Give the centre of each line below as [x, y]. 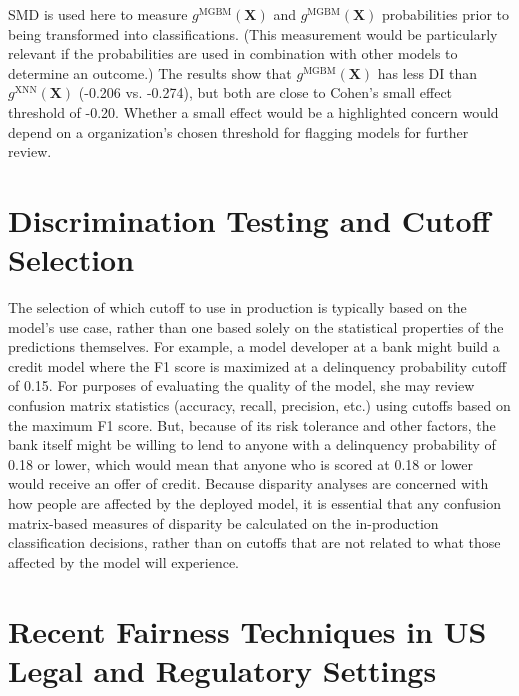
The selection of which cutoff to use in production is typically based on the [237, 307]
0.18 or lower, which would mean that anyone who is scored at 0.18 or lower [241, 463]
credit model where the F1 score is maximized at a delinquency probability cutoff [257, 365]
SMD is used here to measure [98, 14]
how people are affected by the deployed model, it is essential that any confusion [255, 503]
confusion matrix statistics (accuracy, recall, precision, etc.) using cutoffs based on [259, 405]
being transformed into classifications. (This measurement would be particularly [253, 33]
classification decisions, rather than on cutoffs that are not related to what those [254, 542]
